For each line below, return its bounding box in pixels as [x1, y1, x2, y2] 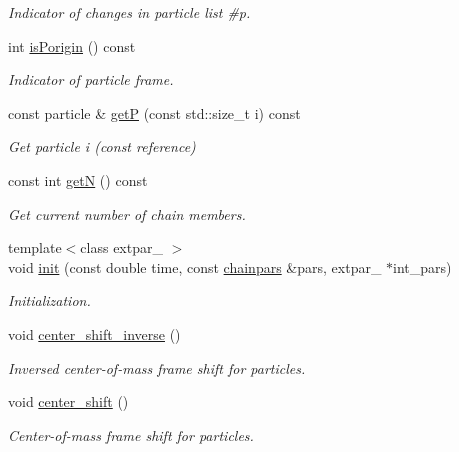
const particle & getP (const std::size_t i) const [8, 102, 301, 123]
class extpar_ [80, 237, 163, 258]
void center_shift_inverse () [8, 323, 181, 344]
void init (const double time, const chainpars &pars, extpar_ [8, 256, 382, 277]
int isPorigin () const [8, 35, 136, 56]
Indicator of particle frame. [8, 69, 174, 90]
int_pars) [393, 256, 452, 277]
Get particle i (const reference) [8, 136, 196, 157]
